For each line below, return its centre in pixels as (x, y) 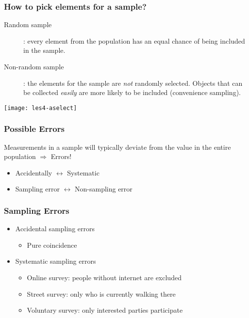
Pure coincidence (52, 245)
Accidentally (34, 172)
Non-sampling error (104, 189)
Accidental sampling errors (55, 229)
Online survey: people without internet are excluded (104, 278)
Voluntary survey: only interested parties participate (105, 310)
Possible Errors (34, 129)
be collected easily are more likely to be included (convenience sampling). (132, 92)
